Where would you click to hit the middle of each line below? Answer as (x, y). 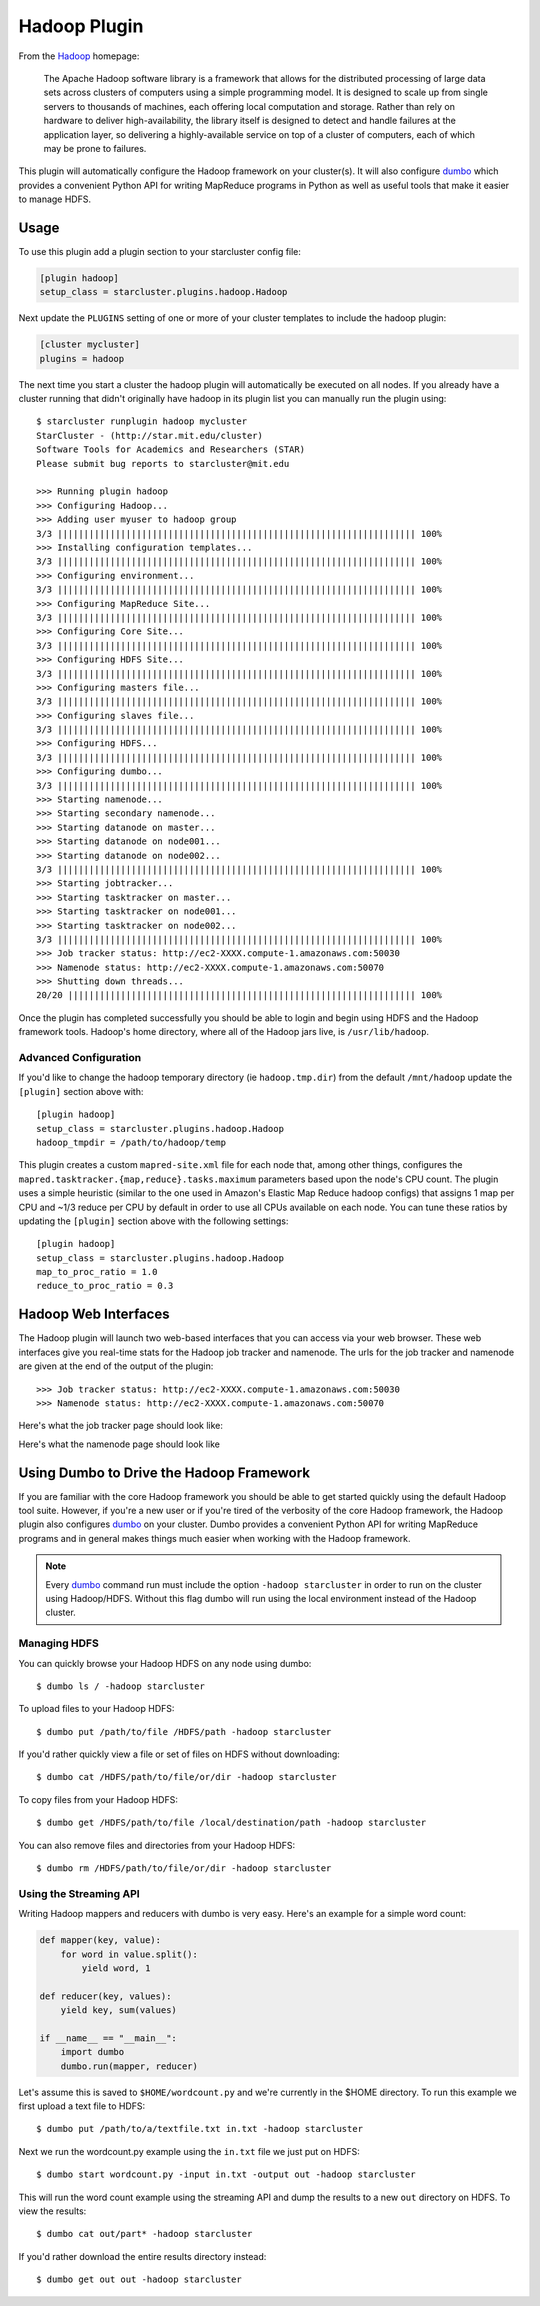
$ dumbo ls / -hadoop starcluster (120, 1686)
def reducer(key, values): (105, 1996)
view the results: (52, 2211)
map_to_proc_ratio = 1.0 (97, 1272)
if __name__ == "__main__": (108, 2038)
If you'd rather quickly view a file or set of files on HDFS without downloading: (179, 1754)
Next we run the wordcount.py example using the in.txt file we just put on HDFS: (189, 2151)
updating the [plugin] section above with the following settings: (153, 1221)
